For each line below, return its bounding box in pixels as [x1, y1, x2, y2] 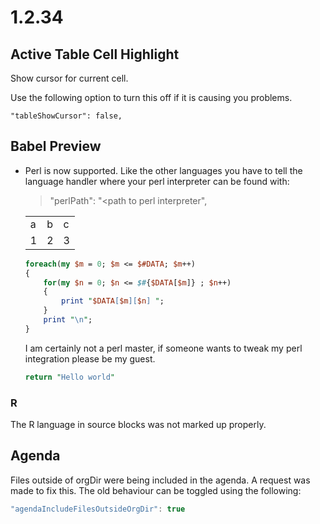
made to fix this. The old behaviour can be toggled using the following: [10, 484, 302, 496]
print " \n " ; [43, 315, 93, 325]
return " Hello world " [24, 372, 116, 382]
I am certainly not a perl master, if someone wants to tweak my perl [24, 342, 303, 354]
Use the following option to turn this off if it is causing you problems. [10, 92, 293, 103]
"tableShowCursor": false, [10, 111, 123, 121]
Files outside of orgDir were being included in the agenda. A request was [10, 474, 311, 486]
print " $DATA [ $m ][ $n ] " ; [61, 296, 165, 306]
